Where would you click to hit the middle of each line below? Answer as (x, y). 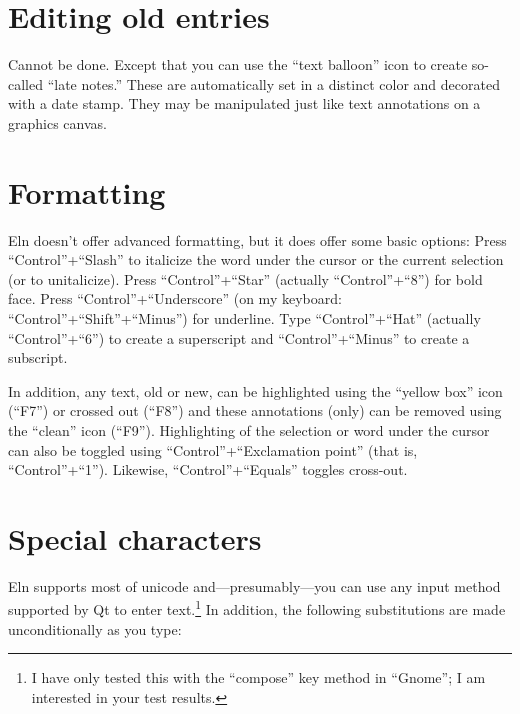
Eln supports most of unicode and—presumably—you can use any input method (254, 585)
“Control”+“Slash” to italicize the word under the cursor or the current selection (256, 259)
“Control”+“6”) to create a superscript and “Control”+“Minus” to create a (239, 337)
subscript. (38, 357)
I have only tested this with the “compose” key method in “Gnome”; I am (258, 677)
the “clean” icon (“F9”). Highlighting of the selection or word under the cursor (249, 429)
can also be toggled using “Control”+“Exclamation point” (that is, (213, 449)
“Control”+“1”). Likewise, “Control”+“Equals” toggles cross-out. (208, 469)
